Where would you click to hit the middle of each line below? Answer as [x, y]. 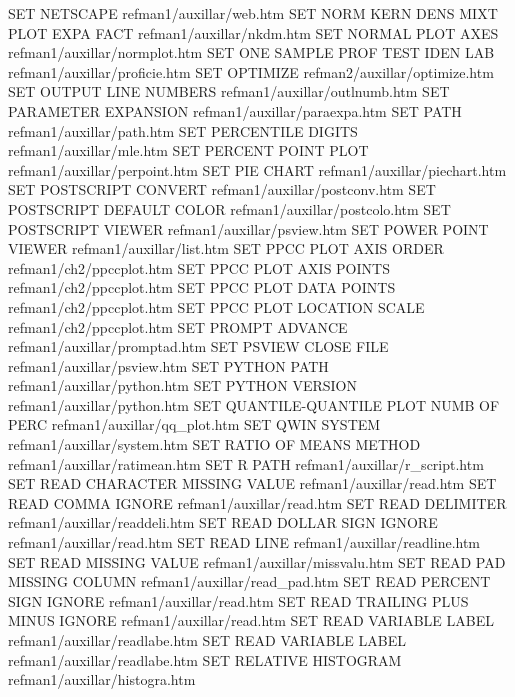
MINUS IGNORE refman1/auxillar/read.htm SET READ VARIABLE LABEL [251, 620]
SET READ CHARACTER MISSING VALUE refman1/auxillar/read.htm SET [252, 483]
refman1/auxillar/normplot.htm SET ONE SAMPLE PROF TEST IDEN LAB [251, 52]
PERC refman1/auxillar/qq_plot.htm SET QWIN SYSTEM [194, 424]
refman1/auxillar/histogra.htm [102, 679]
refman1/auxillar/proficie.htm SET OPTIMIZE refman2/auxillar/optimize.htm [251, 71]
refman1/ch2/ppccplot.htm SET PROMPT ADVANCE [178, 326]
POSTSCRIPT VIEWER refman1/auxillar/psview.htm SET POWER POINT [248, 228]
